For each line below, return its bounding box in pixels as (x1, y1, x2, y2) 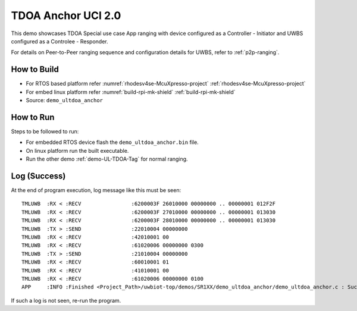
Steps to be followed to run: (11, 128, 79, 135)
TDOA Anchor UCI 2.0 (11, 9, 121, 22)
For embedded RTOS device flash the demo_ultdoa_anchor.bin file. (26, 139, 199, 146)
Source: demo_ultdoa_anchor (26, 97, 104, 104)
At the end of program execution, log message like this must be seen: (11, 187, 181, 193)
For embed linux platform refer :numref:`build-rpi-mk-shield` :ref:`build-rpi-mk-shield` (26, 88, 236, 95)
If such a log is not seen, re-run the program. (11, 297, 121, 304)
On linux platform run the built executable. (26, 147, 129, 154)
